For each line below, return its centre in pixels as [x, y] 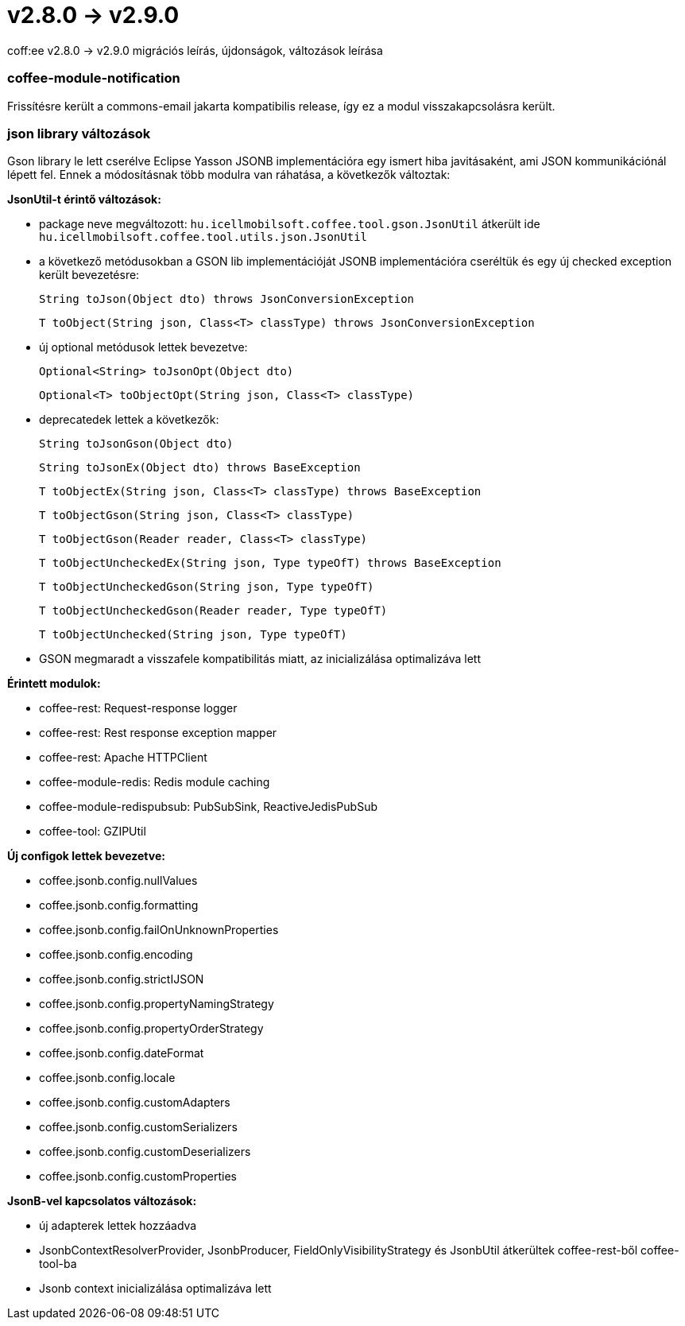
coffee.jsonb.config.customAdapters [135, 1103]
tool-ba [58, 1264]
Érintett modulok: [54, 684]
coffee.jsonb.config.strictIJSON [122, 979]
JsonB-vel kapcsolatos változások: [102, 1201]
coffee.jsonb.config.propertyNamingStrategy [157, 1004]
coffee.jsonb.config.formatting [119, 905]
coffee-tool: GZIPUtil [93, 832]
